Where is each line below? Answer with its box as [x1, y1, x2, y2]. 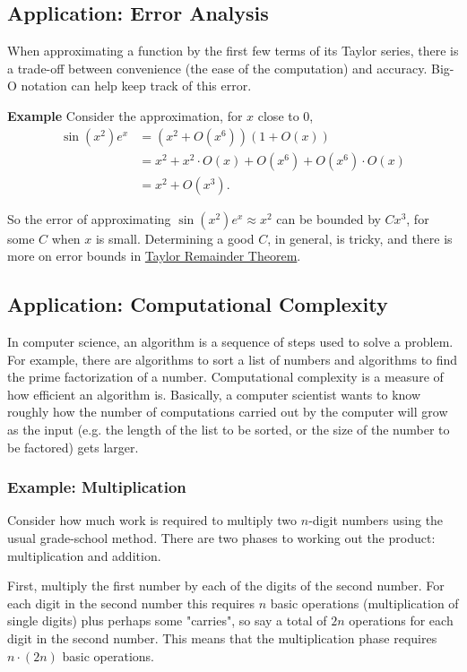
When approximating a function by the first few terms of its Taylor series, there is [7, 41, 459, 60]
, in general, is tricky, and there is [267, 228, 453, 247]
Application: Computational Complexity [7, 290, 388, 318]
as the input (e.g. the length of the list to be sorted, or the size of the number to [7, 420, 450, 439]
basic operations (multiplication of [270, 593, 459, 612]
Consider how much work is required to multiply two [7, 511, 298, 530]
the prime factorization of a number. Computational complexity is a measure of [7, 367, 444, 386]
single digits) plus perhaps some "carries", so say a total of [7, 611, 327, 630]
